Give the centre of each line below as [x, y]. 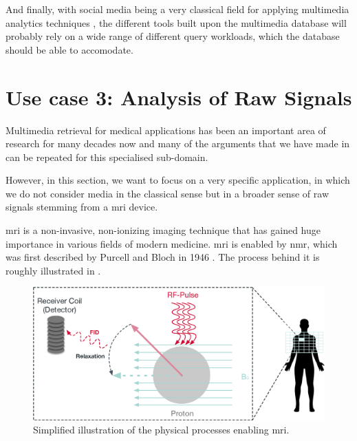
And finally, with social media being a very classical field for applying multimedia [177, 9]
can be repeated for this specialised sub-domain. [107, 157]
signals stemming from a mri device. [82, 207]
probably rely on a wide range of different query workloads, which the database [173, 36]
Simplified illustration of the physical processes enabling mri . [161, 430]
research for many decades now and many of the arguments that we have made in [178, 143]
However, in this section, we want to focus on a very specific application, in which [178, 180]
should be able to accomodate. [69, 49]
